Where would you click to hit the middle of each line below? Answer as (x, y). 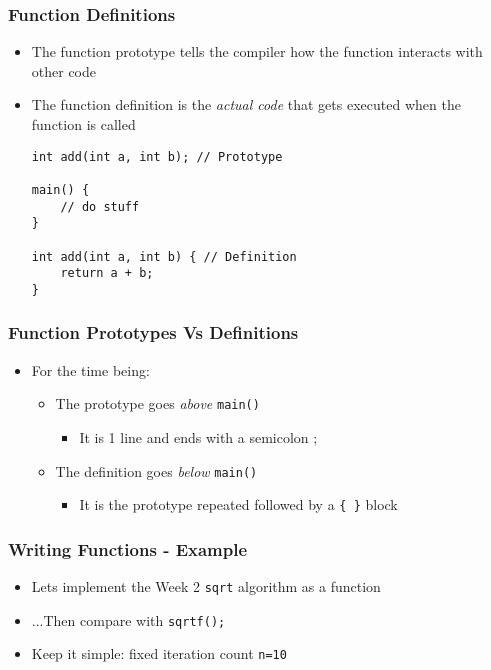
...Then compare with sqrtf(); (128, 619)
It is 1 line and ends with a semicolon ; (198, 436)
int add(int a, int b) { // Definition (164, 256)
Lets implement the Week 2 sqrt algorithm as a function (206, 586)
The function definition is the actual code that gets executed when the (246, 104)
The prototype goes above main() (157, 403)
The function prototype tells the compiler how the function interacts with (257, 51)
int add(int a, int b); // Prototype (157, 156)
